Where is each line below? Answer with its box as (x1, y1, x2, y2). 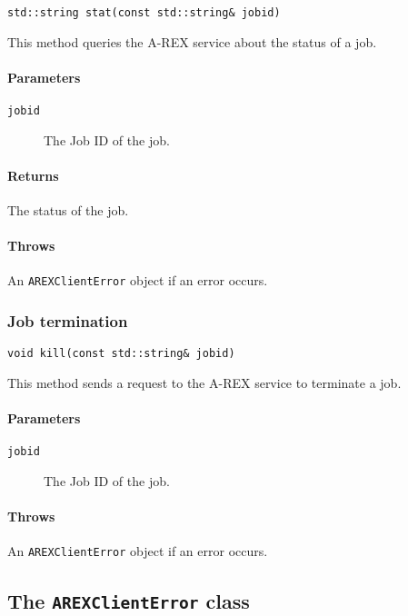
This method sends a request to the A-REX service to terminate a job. (7, 373, 402, 392)
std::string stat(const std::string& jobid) (7, 6, 281, 19)
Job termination (7, 310, 128, 333)
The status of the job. (7, 201, 129, 220)
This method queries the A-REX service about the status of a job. (7, 32, 377, 51)
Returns (7, 165, 59, 184)
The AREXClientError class (7, 586, 250, 614)
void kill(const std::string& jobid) (7, 347, 235, 361)
